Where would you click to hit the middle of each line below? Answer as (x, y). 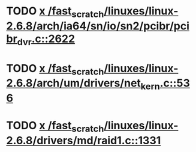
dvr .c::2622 (46, 40)
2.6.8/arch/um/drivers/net (73, 83)
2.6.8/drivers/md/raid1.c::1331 (84, 140)
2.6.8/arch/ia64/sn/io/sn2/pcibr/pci (98, 26)
